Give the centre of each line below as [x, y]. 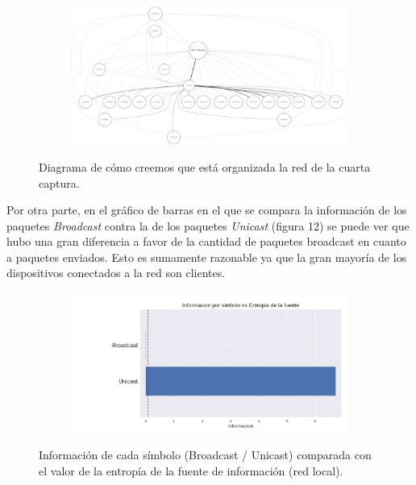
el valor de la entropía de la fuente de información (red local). [191, 470]
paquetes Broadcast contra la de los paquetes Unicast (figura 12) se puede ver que [208, 225]
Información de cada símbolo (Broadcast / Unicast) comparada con [205, 455]
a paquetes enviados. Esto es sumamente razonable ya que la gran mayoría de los [207, 257]
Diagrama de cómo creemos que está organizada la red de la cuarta [205, 166]
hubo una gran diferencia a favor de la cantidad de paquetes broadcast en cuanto [206, 241]
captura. [59, 182]
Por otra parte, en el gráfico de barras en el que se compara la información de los [207, 210]
